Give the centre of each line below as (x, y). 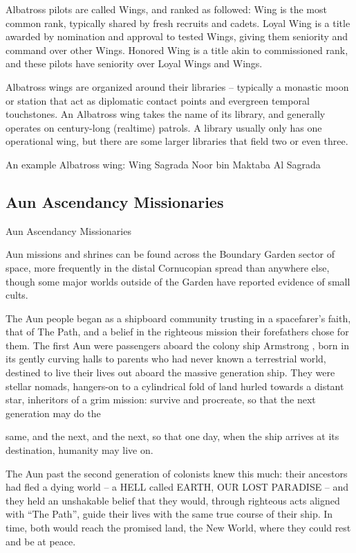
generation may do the (53, 413)
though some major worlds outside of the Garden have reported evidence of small (178, 281)
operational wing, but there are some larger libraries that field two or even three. (177, 141)
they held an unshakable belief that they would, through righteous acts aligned (173, 500)
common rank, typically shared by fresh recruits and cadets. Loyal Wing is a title (178, 23)
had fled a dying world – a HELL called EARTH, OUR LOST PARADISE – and (177, 487)
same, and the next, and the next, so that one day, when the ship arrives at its (172, 436)
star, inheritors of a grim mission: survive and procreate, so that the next (161, 400)
